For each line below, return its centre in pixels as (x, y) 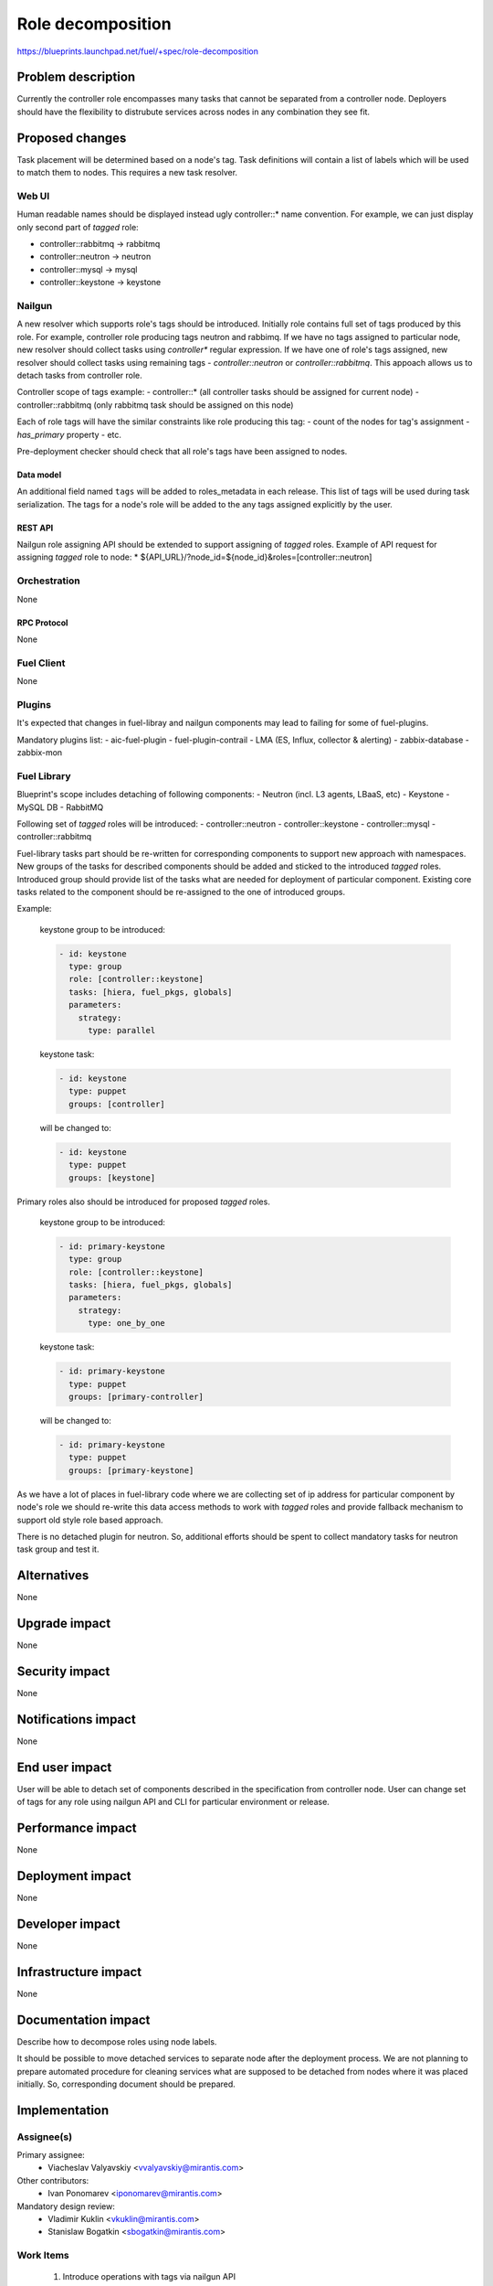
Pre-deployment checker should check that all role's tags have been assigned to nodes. (182, 451)
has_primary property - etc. (69, 434)
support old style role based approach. (90, 1520)
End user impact (64, 1767)
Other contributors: (53, 2180)
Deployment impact (74, 1876)
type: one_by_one (127, 1323)
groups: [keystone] (112, 1178)
